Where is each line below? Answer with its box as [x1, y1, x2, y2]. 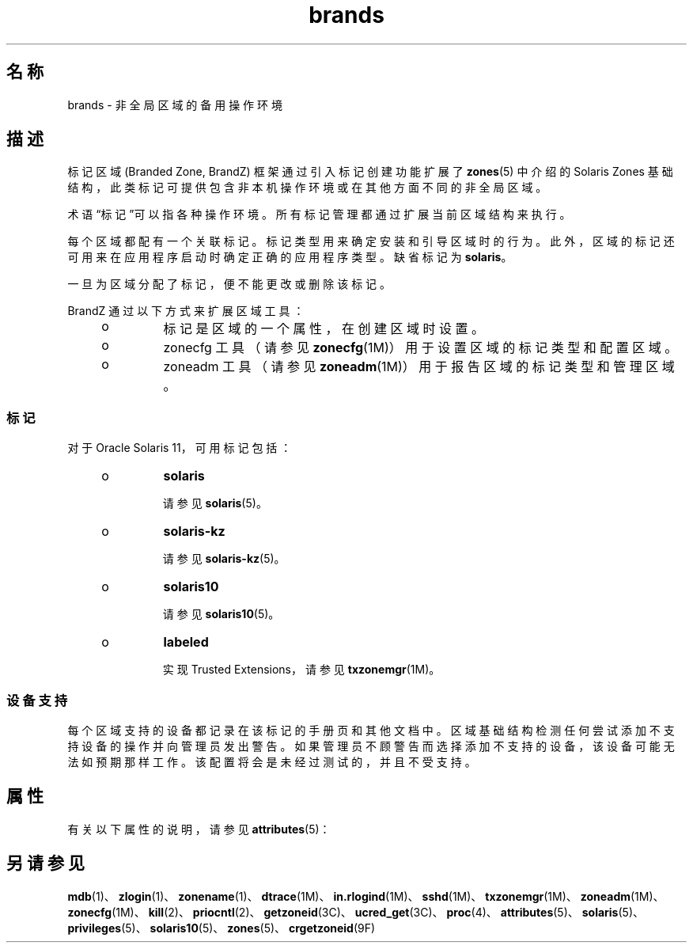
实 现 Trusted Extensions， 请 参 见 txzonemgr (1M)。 [162, 662, 441, 677]
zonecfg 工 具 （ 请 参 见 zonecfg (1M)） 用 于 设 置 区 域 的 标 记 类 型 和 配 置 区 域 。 [163, 340, 678, 356]
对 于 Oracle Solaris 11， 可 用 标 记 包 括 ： [67, 441, 292, 455]
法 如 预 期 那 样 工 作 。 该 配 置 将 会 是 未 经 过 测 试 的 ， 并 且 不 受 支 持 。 [67, 754, 476, 769]
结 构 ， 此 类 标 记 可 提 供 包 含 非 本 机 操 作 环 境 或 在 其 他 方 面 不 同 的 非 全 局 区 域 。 [67, 180, 547, 195]
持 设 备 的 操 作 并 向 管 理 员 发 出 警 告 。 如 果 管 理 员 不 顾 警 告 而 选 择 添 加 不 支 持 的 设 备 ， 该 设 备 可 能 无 [67, 738, 675, 753]
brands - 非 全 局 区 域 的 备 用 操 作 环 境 [67, 97, 282, 112]
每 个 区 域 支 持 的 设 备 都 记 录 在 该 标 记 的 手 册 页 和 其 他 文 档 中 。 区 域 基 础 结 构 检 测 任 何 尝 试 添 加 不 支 [67, 723, 675, 737]
